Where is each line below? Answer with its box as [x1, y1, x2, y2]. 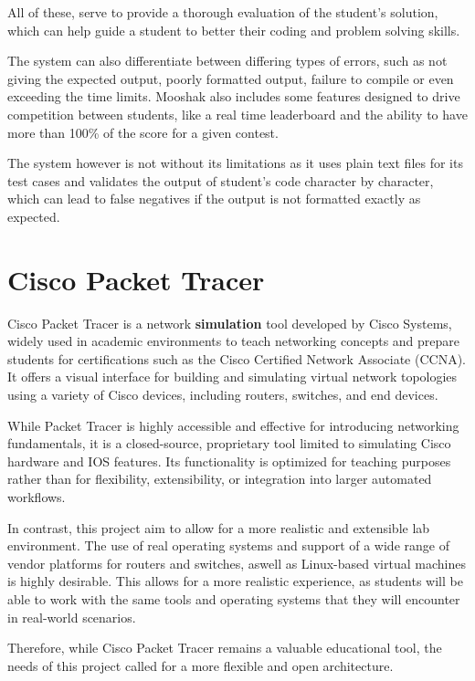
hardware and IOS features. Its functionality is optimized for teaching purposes [7, 451, 451, 470]
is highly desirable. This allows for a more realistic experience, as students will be [7, 571, 463, 591]
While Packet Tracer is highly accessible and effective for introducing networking [7, 415, 459, 435]
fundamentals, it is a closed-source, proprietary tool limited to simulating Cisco [7, 434, 451, 453]
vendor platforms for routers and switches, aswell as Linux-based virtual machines [7, 553, 466, 572]
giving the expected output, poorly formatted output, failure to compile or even [7, 68, 454, 88]
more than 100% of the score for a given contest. [7, 122, 279, 141]
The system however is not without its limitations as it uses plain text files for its [7, 153, 463, 173]
